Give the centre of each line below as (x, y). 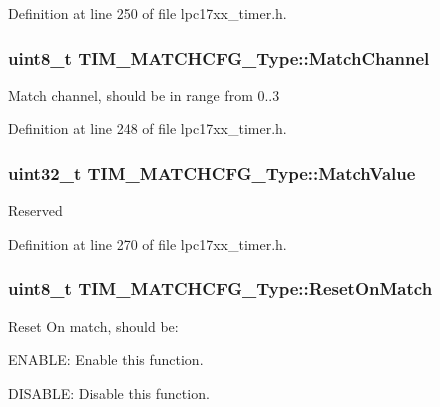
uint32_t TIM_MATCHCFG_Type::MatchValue (212, 172)
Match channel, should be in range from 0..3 (144, 94)
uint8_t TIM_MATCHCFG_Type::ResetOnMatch (220, 288)
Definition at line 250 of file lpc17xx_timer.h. (147, 13)
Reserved (35, 210)
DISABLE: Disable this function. (109, 392)
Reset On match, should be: (93, 325)
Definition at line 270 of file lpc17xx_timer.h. (147, 243)
